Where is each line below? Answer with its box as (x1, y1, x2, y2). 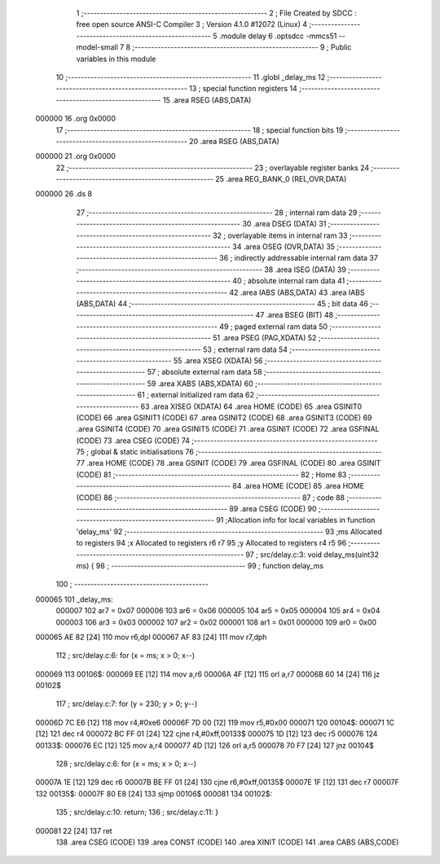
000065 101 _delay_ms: (35, 594, 113, 604)
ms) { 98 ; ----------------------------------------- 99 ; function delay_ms (76, 560, 323, 570)
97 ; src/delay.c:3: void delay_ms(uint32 (245, 550, 379, 559)
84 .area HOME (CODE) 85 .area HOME (232, 481, 365, 491)
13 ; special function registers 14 (188, 84, 297, 94)
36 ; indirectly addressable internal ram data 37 (218, 253, 378, 263)
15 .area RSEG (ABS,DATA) (163, 94, 252, 105)
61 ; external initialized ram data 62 (137, 390, 254, 400)
